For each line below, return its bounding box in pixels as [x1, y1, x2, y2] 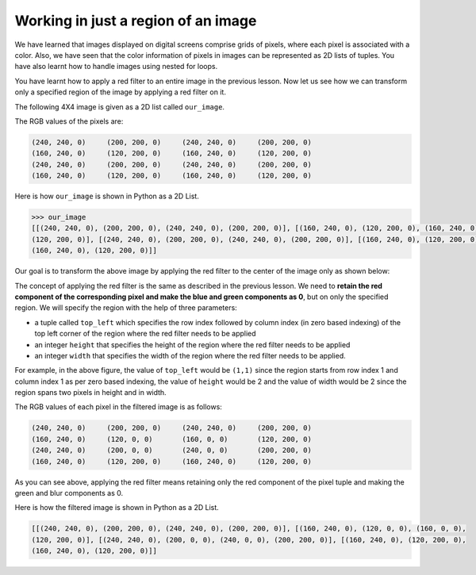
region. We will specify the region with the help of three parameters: [14, 303, 237, 312]
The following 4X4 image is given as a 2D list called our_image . [14, 102, 225, 111]
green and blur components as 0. [14, 489, 124, 497]
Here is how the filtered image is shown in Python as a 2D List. [14, 503, 220, 512]
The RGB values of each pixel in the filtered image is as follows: [14, 402, 222, 412]
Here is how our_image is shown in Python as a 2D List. [14, 191, 200, 201]
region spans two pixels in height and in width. [14, 388, 167, 397]
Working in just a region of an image [14, 12, 257, 29]
